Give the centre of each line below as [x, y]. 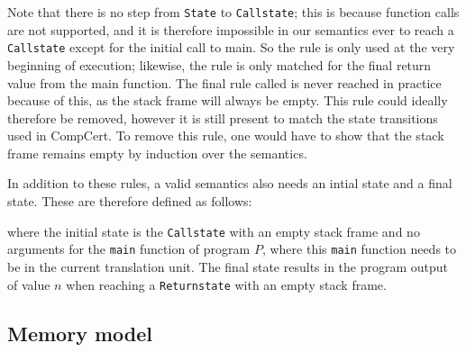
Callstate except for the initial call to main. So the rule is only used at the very [231, 47]
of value [29, 284]
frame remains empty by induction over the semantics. [157, 153]
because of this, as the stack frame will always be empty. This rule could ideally [228, 100]
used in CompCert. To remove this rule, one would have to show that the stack [226, 135]
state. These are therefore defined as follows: [130, 201]
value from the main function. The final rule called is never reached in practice [224, 82]
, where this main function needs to [359, 249]
